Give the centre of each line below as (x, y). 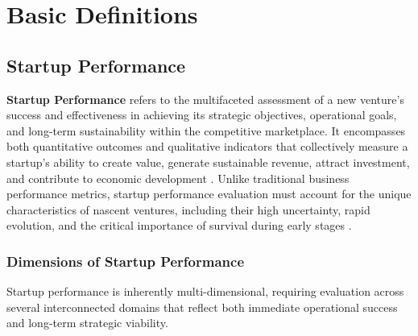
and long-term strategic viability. (87, 323)
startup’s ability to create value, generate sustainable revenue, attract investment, (208, 162)
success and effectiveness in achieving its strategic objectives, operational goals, (202, 115)
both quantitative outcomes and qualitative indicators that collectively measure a (207, 146)
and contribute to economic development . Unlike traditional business (178, 178)
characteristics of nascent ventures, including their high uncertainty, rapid (188, 209)
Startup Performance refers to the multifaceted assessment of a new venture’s (205, 99)
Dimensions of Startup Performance (126, 261)
